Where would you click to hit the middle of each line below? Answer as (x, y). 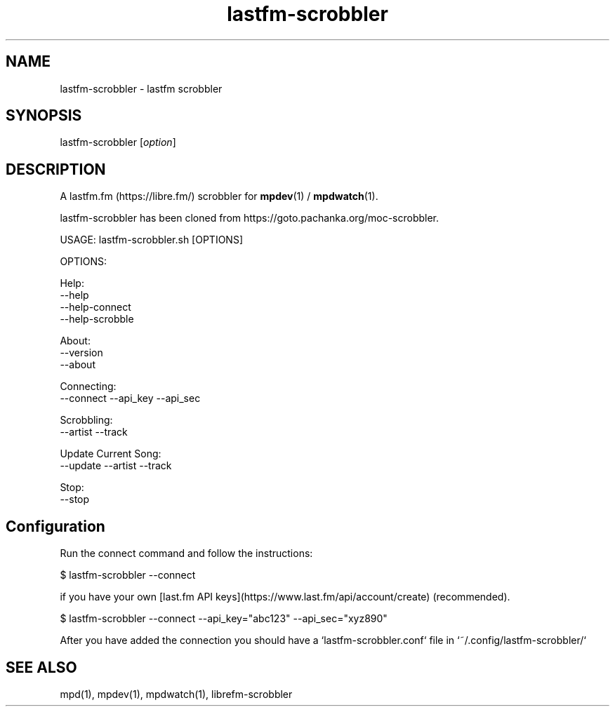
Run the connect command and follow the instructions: (186, 553)
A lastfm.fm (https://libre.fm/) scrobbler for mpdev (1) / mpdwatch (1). (219, 196)
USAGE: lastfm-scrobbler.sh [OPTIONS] (152, 240)
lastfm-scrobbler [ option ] (118, 142)
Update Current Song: (111, 454)
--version (81, 353)
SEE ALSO (41, 667)
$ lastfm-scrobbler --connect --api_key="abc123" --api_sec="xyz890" (224, 619)
